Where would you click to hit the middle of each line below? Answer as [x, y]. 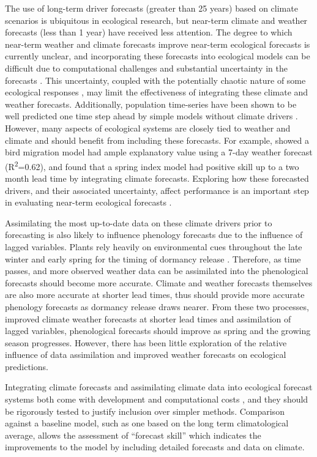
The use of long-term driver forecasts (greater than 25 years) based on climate [151, 8]
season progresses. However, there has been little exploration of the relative [146, 342]
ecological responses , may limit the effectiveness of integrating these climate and [157, 92]
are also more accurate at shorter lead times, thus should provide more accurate [155, 295]
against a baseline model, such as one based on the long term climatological [147, 423]
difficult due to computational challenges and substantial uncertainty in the [146, 68]
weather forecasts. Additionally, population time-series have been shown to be [151, 104]
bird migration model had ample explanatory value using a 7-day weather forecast [159, 152]
